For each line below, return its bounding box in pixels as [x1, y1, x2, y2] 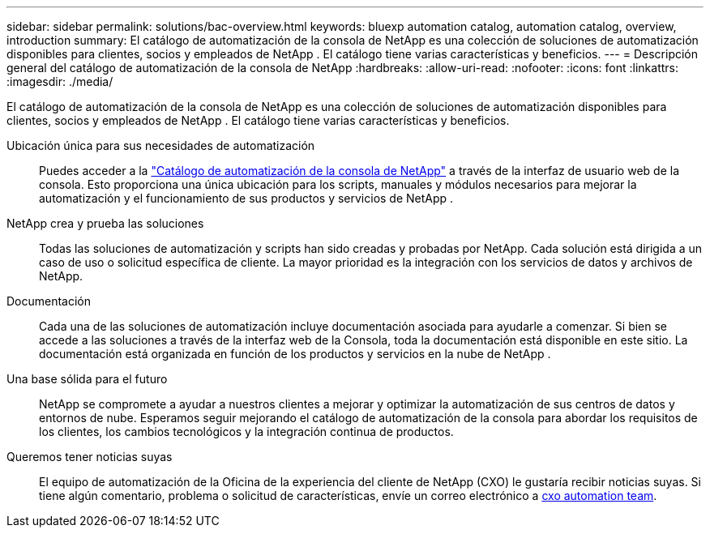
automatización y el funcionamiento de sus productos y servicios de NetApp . [39, 191, 454, 205]
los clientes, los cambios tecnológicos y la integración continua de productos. [39, 425, 454, 438]
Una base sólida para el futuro [6, 372, 168, 386]
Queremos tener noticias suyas [6, 450, 173, 464]
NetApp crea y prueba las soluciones [6, 216, 204, 230]
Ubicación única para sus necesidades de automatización [6, 139, 315, 152]
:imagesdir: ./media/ [6, 75, 113, 88]
